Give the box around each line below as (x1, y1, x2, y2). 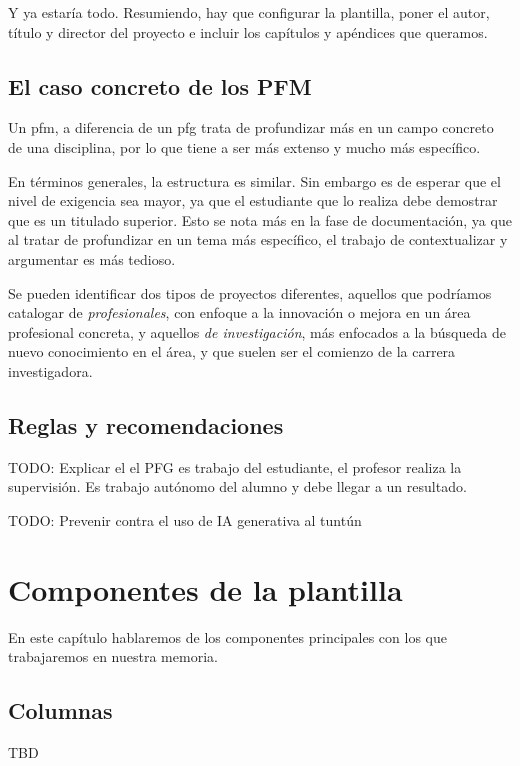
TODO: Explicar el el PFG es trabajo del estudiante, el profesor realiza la (8, 456, 462, 477)
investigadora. (8, 360, 93, 381)
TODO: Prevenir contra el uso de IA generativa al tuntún (8, 509, 362, 530)
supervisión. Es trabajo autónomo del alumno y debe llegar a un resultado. (8, 476, 467, 497)
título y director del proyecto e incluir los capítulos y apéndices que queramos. (8, 21, 488, 42)
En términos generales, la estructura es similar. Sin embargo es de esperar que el (8, 170, 501, 191)
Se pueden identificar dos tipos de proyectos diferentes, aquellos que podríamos (8, 282, 492, 303)
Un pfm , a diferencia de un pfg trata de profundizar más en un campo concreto (8, 117, 494, 138)
